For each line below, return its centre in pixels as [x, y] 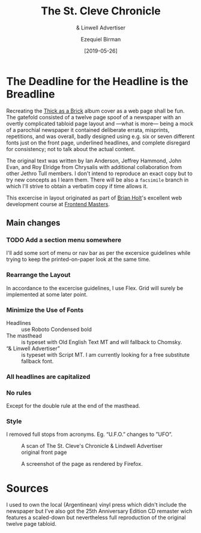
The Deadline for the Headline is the [97, 81]
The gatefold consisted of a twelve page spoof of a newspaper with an [94, 117]
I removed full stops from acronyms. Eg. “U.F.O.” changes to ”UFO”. [89, 434]
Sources [28, 488]
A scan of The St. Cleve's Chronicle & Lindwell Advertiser [92, 446]
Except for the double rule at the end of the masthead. [73, 406]
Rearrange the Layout [38, 275]
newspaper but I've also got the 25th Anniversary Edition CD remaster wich [99, 511]
